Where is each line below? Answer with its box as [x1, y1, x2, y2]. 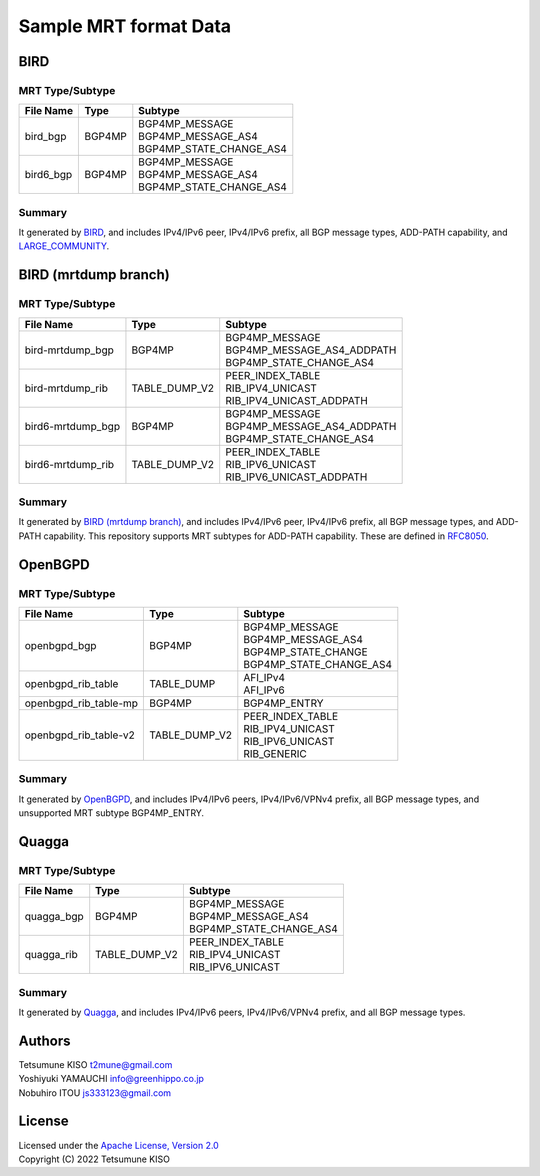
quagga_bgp [24, 910, 84, 924]
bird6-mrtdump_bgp [24, 419, 120, 433]
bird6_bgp [24, 168, 73, 182]
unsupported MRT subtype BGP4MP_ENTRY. [18, 807, 205, 819]
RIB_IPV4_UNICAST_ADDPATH [225, 393, 369, 407]
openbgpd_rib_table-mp [24, 696, 139, 710]
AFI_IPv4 [243, 670, 285, 684]
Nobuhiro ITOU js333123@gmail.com [18, 1086, 172, 1099]
